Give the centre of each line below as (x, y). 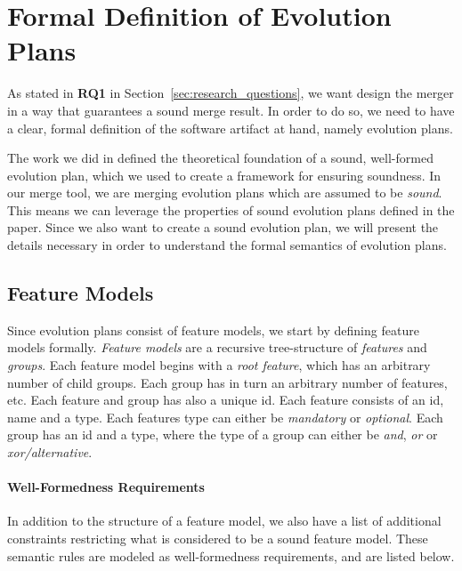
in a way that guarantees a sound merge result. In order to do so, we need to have (231, 110)
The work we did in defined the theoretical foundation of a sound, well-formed (220, 158)
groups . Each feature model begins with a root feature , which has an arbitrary (219, 365)
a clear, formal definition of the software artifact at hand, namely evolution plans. (230, 128)
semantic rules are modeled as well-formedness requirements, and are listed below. (231, 555)
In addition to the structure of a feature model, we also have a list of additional (224, 521)
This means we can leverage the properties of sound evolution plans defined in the (231, 209)
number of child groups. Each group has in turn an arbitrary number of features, (227, 382)
